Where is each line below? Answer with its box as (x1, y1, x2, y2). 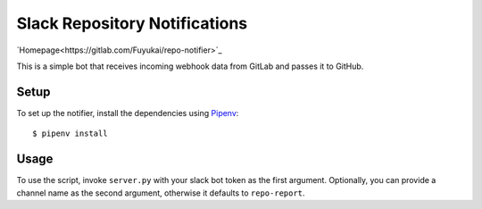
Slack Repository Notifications (16, 13, 248, 33)
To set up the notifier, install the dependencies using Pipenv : (16, 107, 239, 118)
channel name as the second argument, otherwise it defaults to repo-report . (16, 188, 305, 198)
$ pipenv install (32, 129, 108, 138)
